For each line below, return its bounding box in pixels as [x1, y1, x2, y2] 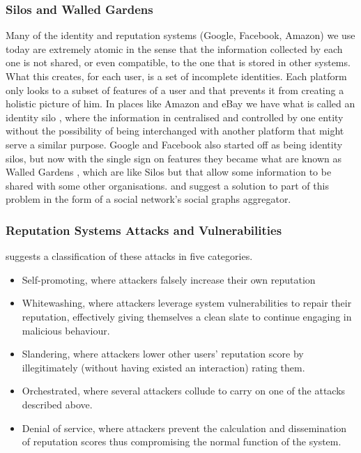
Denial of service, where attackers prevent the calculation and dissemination [22, 420, 347, 435]
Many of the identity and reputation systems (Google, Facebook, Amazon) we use [6, 28, 355, 43]
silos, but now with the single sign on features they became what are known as [6, 151, 341, 165]
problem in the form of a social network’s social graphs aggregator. [6, 192, 291, 206]
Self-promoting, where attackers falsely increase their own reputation [22, 272, 316, 286]
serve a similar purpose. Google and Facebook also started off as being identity [6, 137, 343, 151]
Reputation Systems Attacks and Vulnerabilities [6, 221, 282, 238]
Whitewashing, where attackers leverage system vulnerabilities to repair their [22, 295, 352, 310]
